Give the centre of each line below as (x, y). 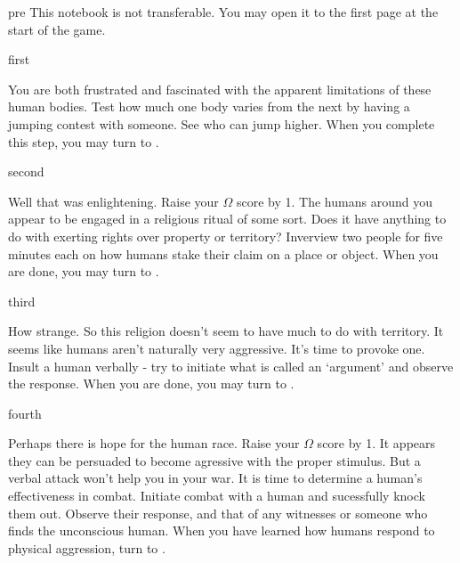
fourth (25, 413)
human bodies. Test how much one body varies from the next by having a (209, 106)
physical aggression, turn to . (87, 547)
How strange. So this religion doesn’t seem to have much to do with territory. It (226, 331)
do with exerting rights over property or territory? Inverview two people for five (226, 236)
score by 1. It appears (376, 443)
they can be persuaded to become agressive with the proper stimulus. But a (214, 460)
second (26, 171)
